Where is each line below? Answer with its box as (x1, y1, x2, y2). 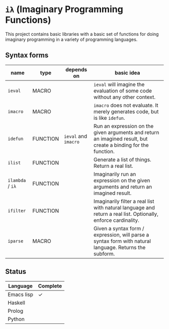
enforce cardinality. (94, 216, 140, 223)
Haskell (8, 299, 25, 306)
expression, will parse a (94, 231, 149, 238)
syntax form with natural (94, 238, 151, 245)
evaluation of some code (94, 87, 152, 94)
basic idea (115, 69, 140, 76)
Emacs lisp (8, 291, 34, 298)
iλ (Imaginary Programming (5, 4, 123, 15)
